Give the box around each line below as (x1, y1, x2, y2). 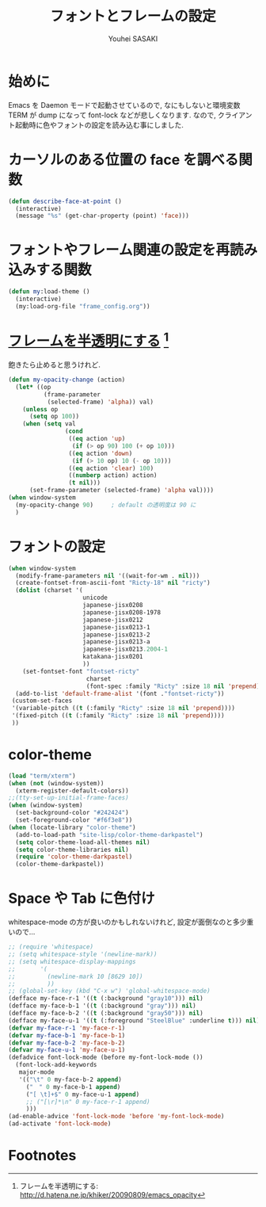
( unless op (22, 405, 59, 413)
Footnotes (8, 1147, 77, 1165)
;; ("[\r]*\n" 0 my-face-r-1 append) (25, 1098, 150, 1106)
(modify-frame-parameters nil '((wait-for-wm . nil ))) (15, 571, 200, 579)
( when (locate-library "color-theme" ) (8, 823, 136, 831)
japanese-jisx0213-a (82, 638, 150, 646)
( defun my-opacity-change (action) (8, 376, 126, 384)
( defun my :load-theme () (8, 288, 90, 296)
